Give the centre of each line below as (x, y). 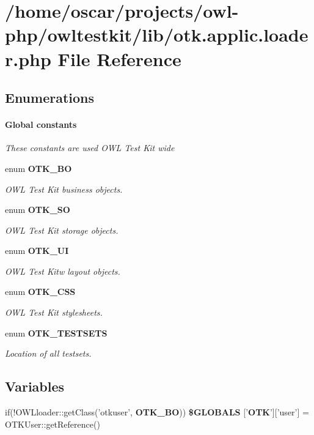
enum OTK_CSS (40, 292)
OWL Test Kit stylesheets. (54, 312)
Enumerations (50, 98)
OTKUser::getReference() (53, 424)
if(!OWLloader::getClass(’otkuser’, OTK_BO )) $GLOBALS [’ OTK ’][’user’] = (157, 412)
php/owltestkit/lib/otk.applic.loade (157, 35)
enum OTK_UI (37, 251)
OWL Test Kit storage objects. (62, 230)
